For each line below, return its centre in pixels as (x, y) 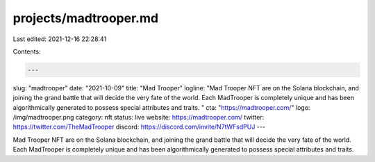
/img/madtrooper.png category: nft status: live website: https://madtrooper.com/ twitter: (139, 118)
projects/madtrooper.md (86, 18)
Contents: (27, 51)
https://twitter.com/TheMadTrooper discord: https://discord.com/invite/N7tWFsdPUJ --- (139, 127)
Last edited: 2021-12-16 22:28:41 (60, 39)
